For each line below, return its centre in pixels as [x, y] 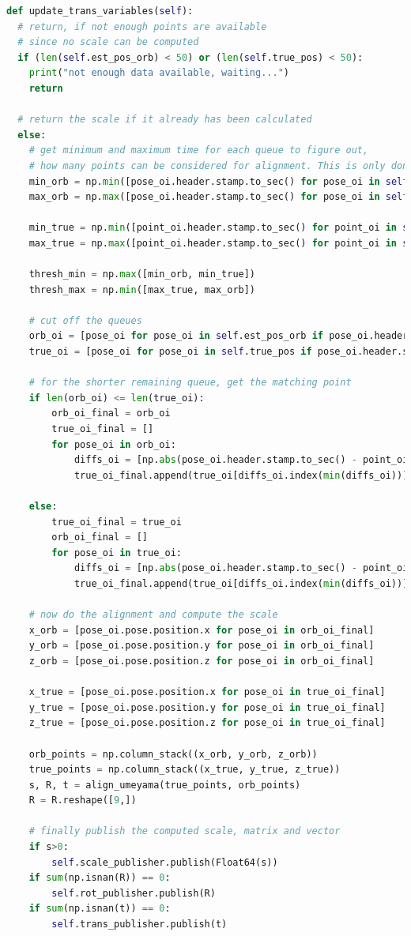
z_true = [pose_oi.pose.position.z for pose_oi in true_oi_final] [207, 723]
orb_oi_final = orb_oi [111, 413]
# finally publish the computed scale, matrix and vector [185, 831]
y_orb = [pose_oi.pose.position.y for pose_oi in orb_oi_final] [202, 646]
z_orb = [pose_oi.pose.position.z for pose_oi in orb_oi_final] [202, 661]
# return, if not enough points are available [142, 26]
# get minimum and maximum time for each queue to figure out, [199, 150]
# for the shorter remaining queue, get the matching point [190, 383]
